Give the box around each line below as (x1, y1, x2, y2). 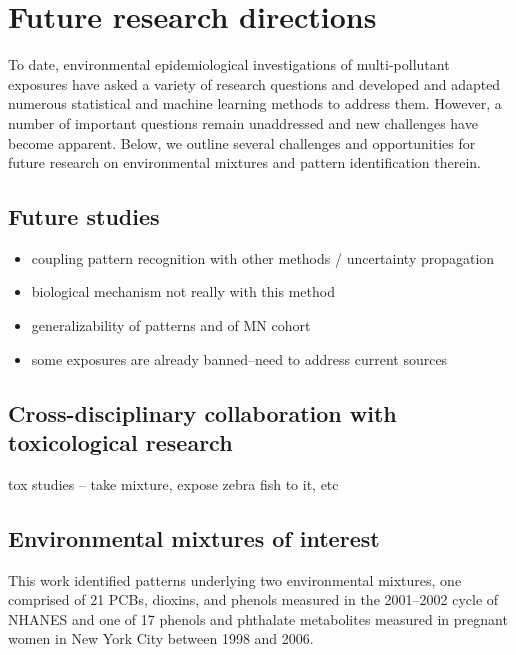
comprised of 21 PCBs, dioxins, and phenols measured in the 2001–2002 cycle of (8, 589, 499, 610)
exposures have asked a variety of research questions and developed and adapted (8, 73, 501, 94)
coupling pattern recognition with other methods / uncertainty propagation (31, 247, 495, 268)
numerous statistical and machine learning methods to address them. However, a (8, 93, 502, 114)
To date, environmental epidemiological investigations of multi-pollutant (8, 54, 450, 75)
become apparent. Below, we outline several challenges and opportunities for (8, 132, 476, 153)
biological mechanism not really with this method (31, 281, 335, 302)
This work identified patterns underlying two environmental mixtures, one (8, 569, 462, 590)
